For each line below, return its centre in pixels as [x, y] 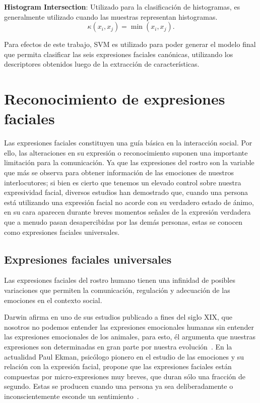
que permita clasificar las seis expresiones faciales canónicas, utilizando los [119, 54]
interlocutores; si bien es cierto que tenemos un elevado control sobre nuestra [123, 182]
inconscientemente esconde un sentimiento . [72, 396]
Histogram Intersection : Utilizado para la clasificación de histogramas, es [122, 7]
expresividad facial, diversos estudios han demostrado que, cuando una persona [126, 192]
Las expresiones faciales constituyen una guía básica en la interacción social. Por [128, 143]
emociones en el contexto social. [53, 300]
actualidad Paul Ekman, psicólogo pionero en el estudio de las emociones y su [124, 356]
